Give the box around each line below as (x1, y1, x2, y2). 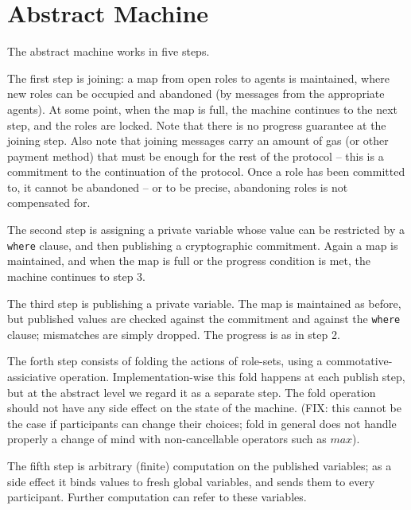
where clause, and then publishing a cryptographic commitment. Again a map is (7, 236, 398, 253)
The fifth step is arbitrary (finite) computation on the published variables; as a (7, 457, 392, 473)
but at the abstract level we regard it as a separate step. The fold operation (7, 383, 376, 400)
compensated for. (7, 194, 91, 211)
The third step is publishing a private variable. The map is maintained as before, (7, 294, 401, 311)
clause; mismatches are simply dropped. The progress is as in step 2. (7, 325, 340, 342)
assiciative (7, 368, 56, 384)
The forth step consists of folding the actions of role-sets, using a (7, 352, 323, 369)
